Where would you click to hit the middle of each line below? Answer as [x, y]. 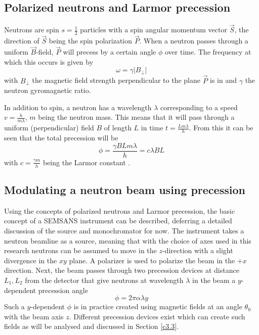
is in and [224, 80]
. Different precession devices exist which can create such [157, 316]
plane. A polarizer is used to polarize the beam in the [152, 260]
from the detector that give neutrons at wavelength [104, 280]
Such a [14, 306]
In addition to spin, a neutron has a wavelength [78, 107]
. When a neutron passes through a [194, 41]
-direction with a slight [198, 250]
